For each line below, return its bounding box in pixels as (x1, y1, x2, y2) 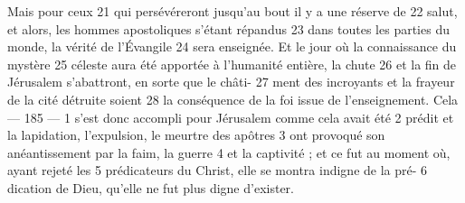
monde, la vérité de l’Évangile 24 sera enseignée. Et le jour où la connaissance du (7, 37, 457, 56)
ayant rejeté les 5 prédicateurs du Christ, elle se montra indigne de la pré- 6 (7, 161, 428, 180)
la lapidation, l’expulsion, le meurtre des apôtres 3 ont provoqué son (7, 125, 385, 144)
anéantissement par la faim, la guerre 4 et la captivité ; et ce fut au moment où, (7, 143, 451, 161)
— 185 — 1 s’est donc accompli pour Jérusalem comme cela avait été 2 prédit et (7, 107, 454, 126)
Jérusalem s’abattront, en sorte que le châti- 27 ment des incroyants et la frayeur (7, 72, 455, 91)
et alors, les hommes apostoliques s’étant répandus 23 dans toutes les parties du (7, 19, 450, 38)
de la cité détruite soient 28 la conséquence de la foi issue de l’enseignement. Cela (7, 89, 459, 108)
